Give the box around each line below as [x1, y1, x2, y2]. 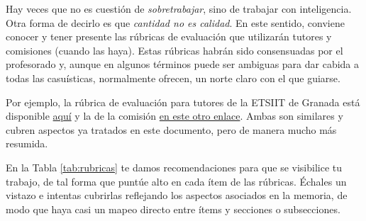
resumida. [6, 136, 48, 151]
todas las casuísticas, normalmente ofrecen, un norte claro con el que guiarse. [6, 70, 340, 85]
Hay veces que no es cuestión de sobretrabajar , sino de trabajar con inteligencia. [6, 1, 352, 16]
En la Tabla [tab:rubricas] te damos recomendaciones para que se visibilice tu [6, 159, 343, 174]
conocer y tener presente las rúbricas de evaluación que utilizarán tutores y [6, 29, 332, 44]
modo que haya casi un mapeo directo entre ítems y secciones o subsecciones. [6, 201, 340, 216]
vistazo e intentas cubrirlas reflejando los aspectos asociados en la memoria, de [6, 188, 348, 203]
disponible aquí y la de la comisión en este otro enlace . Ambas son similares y [6, 108, 343, 123]
